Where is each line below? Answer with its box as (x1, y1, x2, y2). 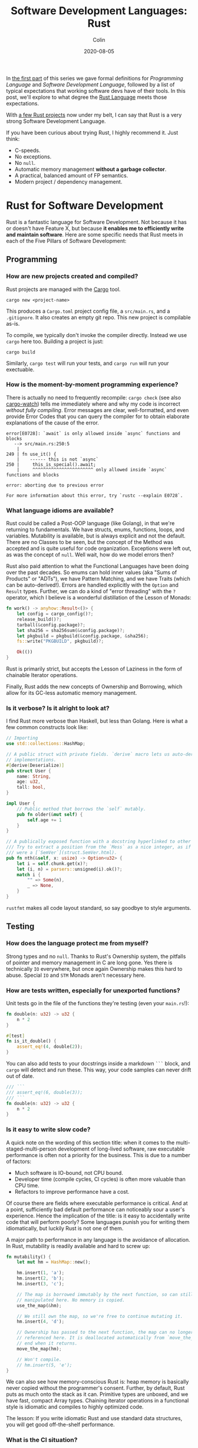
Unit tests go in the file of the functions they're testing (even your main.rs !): (6, 999, 190, 1006)
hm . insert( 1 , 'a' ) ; (16, 1270, 65, 1276)
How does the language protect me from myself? (6, 939, 149, 947)
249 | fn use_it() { (6, 451, 57, 457)
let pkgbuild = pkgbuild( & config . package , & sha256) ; (16, 633, 149, 639)
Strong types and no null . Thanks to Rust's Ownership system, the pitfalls (6, 953, 186, 960)
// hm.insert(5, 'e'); (16, 1362, 72, 1368)
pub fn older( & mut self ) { (16, 811, 83, 817)
